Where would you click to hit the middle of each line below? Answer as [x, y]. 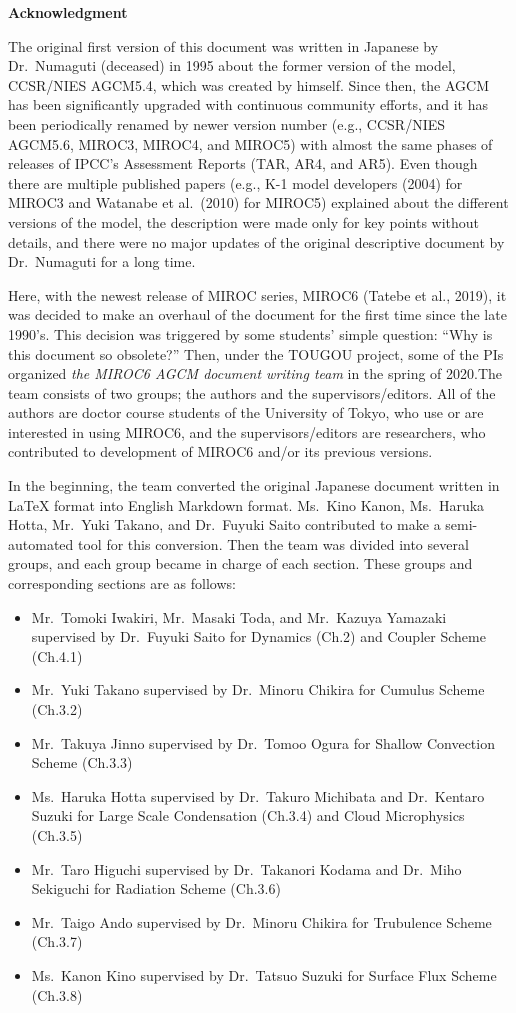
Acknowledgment [68, 12]
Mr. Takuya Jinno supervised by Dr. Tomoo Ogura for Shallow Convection [263, 742]
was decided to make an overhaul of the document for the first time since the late [257, 314]
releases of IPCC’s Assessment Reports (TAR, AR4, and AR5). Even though [243, 163]
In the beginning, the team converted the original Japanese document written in [254, 485]
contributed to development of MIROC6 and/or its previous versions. [220, 451]
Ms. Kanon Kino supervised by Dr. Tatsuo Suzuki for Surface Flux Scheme [264, 974]
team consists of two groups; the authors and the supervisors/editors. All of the [252, 392]
